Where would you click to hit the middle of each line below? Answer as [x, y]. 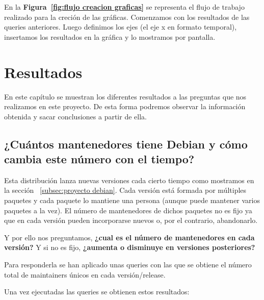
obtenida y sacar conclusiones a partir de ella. [75, 116]
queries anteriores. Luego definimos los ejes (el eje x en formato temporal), [121, 27]
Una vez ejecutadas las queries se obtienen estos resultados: [97, 292]
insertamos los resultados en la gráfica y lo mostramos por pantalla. [110, 36]
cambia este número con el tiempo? [99, 159]
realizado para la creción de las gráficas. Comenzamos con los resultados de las [127, 17]
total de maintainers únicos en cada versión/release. [85, 274]
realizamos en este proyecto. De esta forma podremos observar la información [125, 106]
